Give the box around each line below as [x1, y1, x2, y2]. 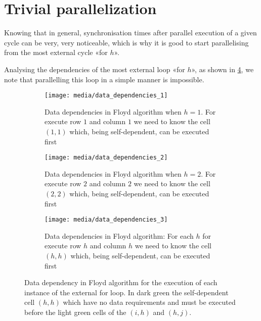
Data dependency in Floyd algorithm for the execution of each [24, 277, 217, 288]
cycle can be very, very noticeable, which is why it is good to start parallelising [4, 37, 249, 47]
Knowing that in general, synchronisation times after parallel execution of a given [4, 27, 257, 38]
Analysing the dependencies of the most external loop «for [4, 64, 185, 74]
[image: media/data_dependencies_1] [45, 92, 168, 99]
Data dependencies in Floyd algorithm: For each [45, 230, 194, 241]
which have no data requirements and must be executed [63, 297, 236, 307]
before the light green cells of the [24, 306, 126, 317]
